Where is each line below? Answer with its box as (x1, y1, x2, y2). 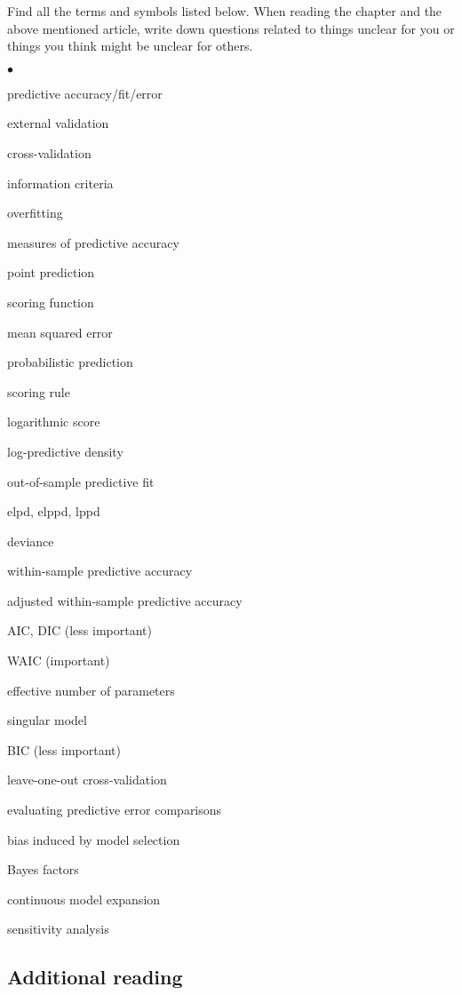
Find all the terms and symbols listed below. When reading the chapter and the (7, 2, 442, 20)
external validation (7, 114, 109, 132)
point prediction (7, 263, 95, 282)
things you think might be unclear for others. (7, 36, 253, 55)
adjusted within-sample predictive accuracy (7, 591, 243, 609)
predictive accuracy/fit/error (7, 84, 163, 102)
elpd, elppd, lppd (7, 502, 100, 521)
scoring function (7, 292, 94, 311)
